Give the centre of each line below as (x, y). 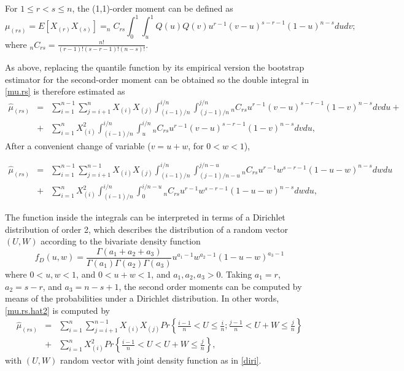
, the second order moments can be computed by (210, 286)
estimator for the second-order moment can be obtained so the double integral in (157, 79)
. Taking (236, 274)
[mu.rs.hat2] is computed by (57, 310)
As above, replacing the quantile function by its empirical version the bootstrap (155, 67)
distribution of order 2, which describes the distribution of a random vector (147, 229)
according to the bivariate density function (121, 241)
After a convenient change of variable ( (78, 145)
